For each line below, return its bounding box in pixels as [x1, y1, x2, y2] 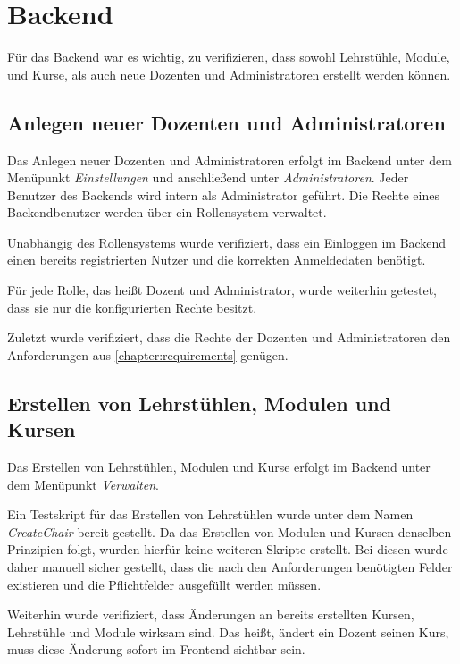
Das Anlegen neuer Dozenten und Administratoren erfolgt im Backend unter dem [7, 150, 452, 169]
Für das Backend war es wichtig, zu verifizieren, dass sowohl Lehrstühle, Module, [7, 47, 450, 66]
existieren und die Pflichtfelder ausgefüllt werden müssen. [7, 575, 322, 593]
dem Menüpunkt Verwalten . [7, 475, 159, 493]
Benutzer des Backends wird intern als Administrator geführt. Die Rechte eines [7, 185, 439, 204]
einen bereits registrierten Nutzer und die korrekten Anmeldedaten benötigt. [7, 250, 426, 269]
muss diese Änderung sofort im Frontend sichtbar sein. [7, 640, 305, 659]
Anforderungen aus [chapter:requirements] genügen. [7, 345, 289, 364]
